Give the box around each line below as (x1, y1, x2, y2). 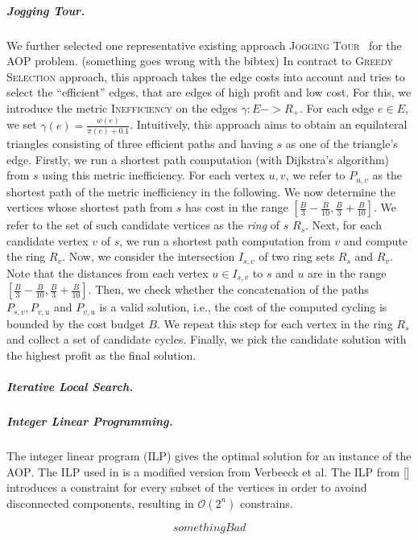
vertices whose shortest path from (6, 199, 173, 216)
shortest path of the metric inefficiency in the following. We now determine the (6, 183, 395, 200)
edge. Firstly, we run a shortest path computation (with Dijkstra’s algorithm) (6, 150, 390, 167)
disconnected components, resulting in (6, 494, 194, 511)
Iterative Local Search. (6, 378, 134, 395)
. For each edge (299, 99, 375, 116)
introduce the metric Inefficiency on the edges (6, 99, 238, 116)
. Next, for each (305, 216, 382, 233)
